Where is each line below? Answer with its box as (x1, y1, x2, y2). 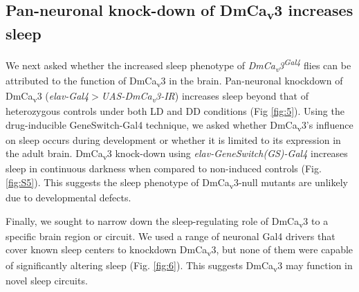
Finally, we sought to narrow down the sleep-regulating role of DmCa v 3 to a (6, 213, 329, 230)
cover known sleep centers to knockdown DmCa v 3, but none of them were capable (6, 242, 353, 259)
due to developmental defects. (6, 190, 131, 205)
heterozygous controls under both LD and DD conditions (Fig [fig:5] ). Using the (6, 103, 344, 118)
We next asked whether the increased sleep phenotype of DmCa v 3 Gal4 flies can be (6, 55, 351, 74)
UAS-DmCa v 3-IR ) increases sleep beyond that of (101, 88, 309, 104)
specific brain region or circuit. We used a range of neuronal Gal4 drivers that (6, 228, 335, 243)
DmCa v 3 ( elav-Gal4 (6, 88, 89, 104)
